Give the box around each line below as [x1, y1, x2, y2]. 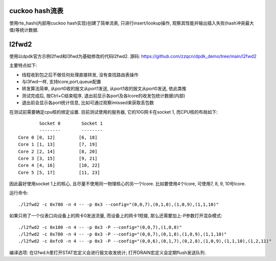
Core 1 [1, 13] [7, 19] [18, 142, 98, 147]
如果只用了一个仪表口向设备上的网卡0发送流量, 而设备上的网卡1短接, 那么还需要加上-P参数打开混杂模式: [9, 213, 222, 219]
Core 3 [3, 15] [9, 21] [18, 155, 98, 161]
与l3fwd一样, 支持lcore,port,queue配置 [22, 78, 101, 85]
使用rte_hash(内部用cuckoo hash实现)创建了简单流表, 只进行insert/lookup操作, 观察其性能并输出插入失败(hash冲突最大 [9, 20, 254, 26]
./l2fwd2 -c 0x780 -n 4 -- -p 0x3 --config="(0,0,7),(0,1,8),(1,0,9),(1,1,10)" [18, 201, 219, 207]
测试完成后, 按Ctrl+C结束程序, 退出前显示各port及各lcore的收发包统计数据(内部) [22, 93, 185, 99]
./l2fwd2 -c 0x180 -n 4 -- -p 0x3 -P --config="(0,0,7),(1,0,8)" [18, 224, 182, 230]
